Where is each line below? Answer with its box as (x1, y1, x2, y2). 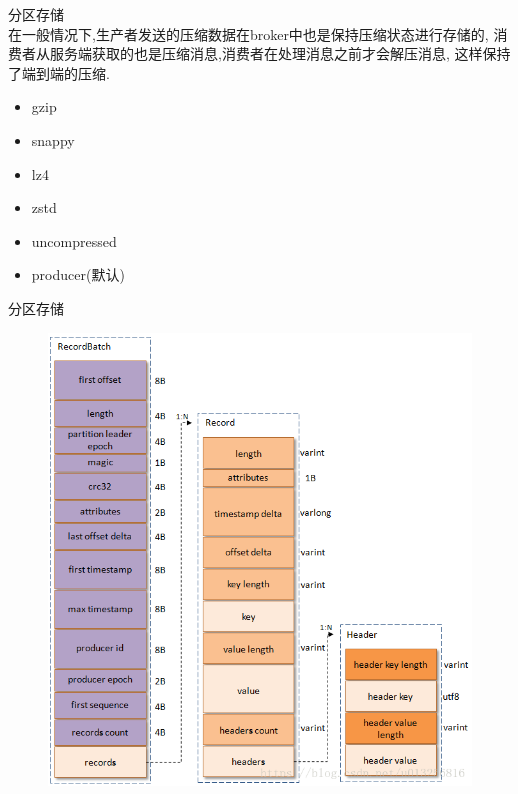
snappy (31, 129, 75, 150)
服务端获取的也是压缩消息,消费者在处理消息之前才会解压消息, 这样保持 (49, 43, 511, 64)
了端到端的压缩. (8, 62, 110, 83)
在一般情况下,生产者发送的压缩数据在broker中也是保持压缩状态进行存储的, (8, 23, 489, 44)
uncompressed (31, 230, 117, 251)
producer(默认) (31, 264, 125, 285)
